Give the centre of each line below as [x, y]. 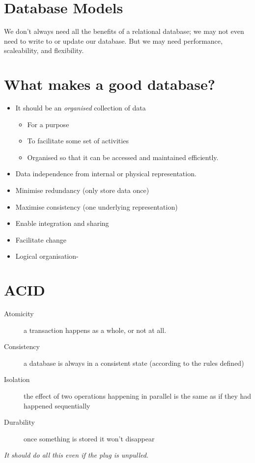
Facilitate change [41, 239]
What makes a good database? [110, 84]
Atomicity [19, 313]
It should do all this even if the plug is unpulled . [76, 455]
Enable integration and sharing [62, 223]
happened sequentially [57, 405]
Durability [19, 422]
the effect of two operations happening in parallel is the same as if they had [138, 396]
